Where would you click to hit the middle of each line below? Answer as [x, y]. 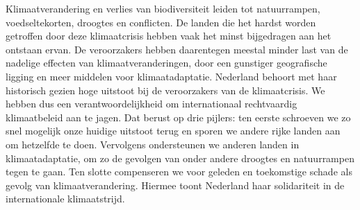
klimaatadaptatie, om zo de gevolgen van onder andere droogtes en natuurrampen [180, 158]
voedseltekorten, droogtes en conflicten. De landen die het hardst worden [161, 22]
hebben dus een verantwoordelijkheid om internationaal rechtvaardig [152, 104]
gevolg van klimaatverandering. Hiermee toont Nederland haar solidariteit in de [175, 185]
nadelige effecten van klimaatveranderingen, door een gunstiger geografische [166, 63]
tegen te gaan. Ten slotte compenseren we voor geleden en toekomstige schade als [179, 172]
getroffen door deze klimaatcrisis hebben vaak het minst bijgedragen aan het [169, 36]
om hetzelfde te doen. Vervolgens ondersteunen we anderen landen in [153, 144]
